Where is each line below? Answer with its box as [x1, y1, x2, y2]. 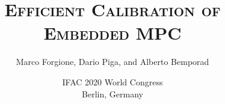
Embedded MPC [43, 20, 182, 45]
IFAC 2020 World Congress [62, 75, 163, 88]
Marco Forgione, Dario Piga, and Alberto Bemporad [16, 55, 209, 68]
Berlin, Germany [82, 87, 143, 100]
